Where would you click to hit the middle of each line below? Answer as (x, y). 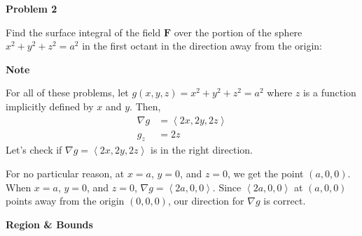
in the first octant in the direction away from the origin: (202, 46)
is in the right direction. (201, 150)
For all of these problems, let (67, 93)
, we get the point (266, 174)
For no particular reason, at (65, 174)
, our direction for (206, 201)
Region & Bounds (49, 224)
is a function (329, 93)
